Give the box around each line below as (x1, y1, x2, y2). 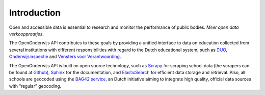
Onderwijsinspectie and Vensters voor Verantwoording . (9, 54, 121, 59)
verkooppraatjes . (9, 31, 44, 37)
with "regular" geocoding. (9, 83, 61, 89)
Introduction (9, 7, 61, 18)
